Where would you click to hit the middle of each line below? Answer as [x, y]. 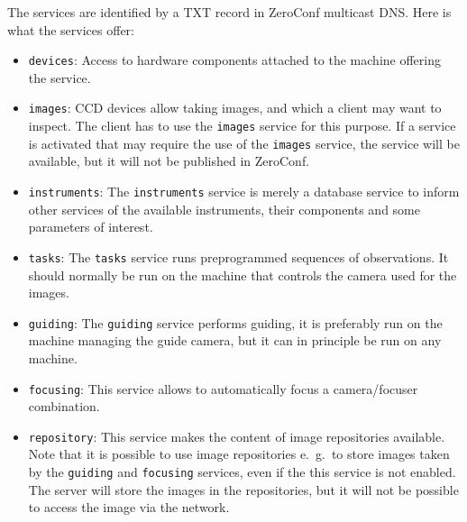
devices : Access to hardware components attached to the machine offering [234, 60]
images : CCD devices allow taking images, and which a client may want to [235, 108]
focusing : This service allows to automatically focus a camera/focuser [223, 388]
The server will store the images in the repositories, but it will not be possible [243, 489]
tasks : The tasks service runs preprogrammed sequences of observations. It [238, 256]
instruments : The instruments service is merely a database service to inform [244, 191]
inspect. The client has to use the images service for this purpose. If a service [242, 126]
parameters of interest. [91, 227]
